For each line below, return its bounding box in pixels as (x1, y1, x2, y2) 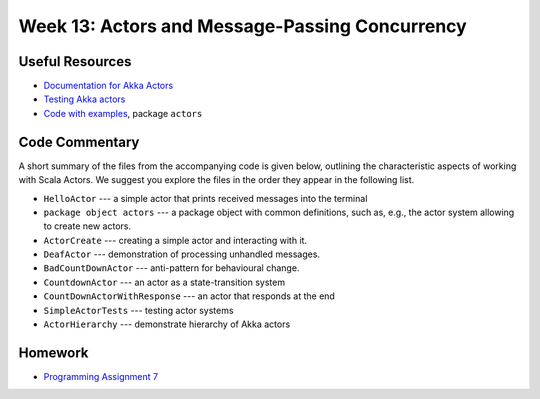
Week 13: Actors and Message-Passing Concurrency (18, 15, 467, 37)
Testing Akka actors (43, 93, 126, 105)
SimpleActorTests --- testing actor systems (43, 304, 234, 316)
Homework (18, 344, 89, 361)
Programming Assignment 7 (43, 370, 159, 382)
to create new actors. (43, 220, 132, 232)
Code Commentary (18, 133, 140, 150)
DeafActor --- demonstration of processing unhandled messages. (43, 248, 320, 260)
